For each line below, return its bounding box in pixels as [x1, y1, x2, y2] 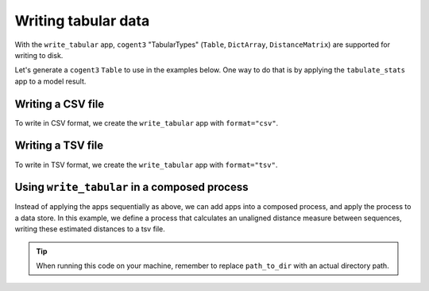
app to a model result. [14, 76, 87, 86]
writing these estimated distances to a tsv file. [14, 224, 166, 234]
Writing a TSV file [14, 139, 103, 153]
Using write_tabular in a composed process [14, 180, 249, 194]
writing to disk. [14, 50, 64, 60]
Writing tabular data [14, 12, 150, 29]
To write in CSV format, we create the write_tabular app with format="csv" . [14, 118, 279, 127]
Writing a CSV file [14, 97, 105, 111]
